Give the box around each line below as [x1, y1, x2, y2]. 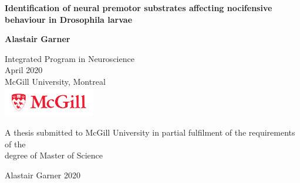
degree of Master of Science [5, 149, 103, 161]
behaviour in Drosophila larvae [5, 13, 133, 25]
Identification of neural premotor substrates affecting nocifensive [5, 2, 272, 13]
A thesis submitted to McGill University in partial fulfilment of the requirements [5, 126, 295, 139]
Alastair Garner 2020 [5, 168, 81, 181]
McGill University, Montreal [5, 75, 106, 87]
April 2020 [5, 64, 43, 76]
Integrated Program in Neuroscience [5, 52, 134, 64]
